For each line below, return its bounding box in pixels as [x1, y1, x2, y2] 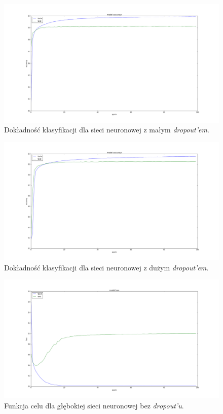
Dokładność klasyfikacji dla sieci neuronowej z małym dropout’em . [4, 124, 209, 135]
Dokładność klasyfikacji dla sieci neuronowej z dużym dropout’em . [4, 262, 209, 272]
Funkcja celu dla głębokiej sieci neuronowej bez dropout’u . [4, 400, 184, 410]
